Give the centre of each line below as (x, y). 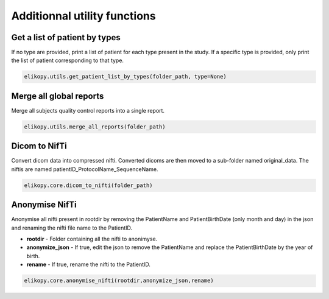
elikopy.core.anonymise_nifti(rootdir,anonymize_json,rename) (119, 281)
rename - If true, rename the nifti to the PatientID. (88, 264)
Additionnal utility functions (83, 16)
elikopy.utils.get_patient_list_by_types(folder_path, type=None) (125, 77)
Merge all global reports (58, 96)
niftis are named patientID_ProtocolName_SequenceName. (85, 169)
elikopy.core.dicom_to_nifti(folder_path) (88, 185)
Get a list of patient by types (66, 37)
